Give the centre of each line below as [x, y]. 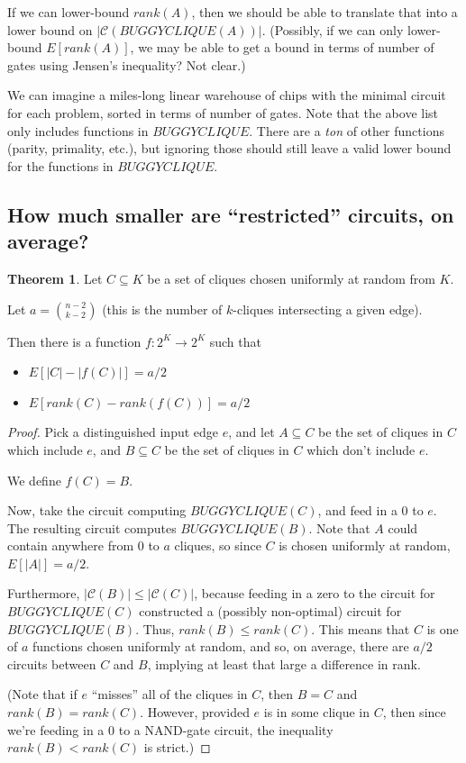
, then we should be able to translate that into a [324, 12]
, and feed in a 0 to [370, 510]
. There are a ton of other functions [347, 130]
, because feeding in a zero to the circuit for [315, 593]
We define [34, 480]
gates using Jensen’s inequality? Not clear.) [127, 64]
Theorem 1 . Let [55, 278]
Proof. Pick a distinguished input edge [113, 432]
